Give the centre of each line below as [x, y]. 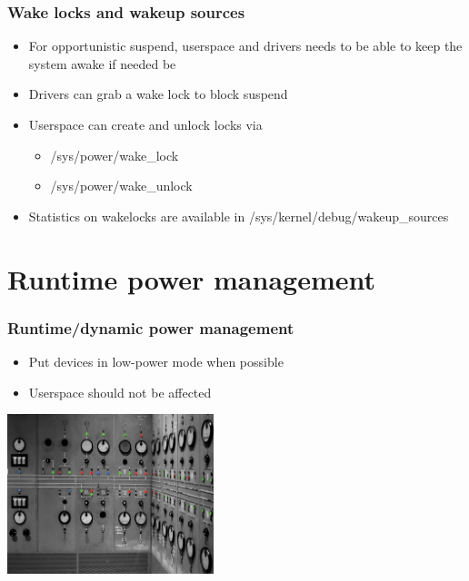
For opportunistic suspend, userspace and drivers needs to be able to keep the [245, 46]
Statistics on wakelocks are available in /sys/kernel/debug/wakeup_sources [239, 216]
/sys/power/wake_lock [115, 155]
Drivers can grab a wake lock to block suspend [158, 94]
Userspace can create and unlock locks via [145, 124]
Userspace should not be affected [120, 392]
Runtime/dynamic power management [151, 327]
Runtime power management [191, 278]
